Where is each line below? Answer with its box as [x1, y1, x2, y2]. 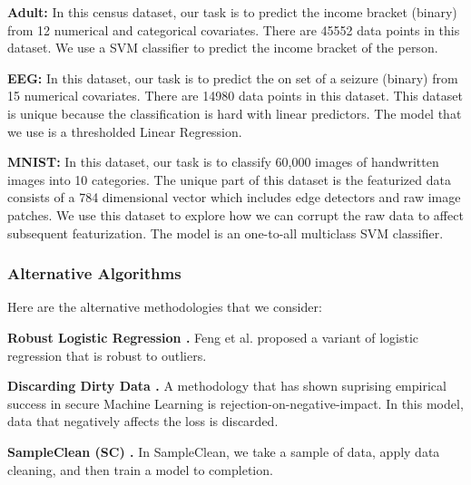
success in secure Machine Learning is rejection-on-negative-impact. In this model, [7, 393, 464, 412]
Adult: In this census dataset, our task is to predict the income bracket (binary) [7, 3, 457, 21]
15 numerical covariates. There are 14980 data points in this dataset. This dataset [7, 86, 463, 105]
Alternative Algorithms [7, 262, 182, 285]
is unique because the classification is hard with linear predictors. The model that [7, 103, 462, 122]
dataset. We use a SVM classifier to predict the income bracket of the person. [7, 38, 438, 57]
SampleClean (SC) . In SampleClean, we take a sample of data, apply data [7, 441, 440, 461]
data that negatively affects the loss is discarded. [7, 412, 279, 431]
